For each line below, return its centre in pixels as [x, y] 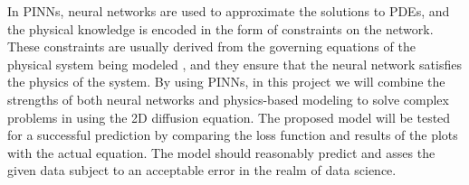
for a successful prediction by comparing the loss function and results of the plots [233, 135]
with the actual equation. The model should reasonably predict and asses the [221, 152]
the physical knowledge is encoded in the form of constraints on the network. [220, 28]
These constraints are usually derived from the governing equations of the [211, 46]
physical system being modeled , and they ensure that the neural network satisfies [234, 64]
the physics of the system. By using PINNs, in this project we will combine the [226, 82]
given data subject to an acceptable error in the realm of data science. [202, 170]
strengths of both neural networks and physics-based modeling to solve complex [228, 99]
